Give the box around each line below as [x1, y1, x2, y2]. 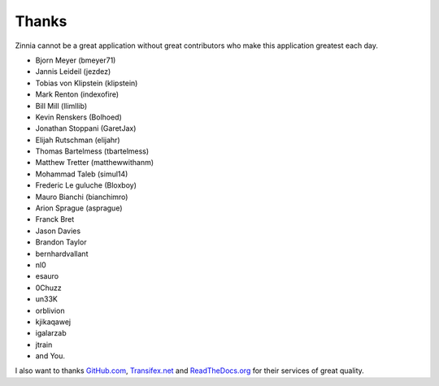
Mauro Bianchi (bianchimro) [35, 192, 128, 202]
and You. [35, 351, 65, 361]
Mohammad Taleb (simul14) [35, 169, 128, 179]
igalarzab [35, 328, 67, 338]
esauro [35, 271, 59, 281]
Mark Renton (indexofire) [35, 89, 120, 99]
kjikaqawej [35, 317, 72, 327]
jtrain [35, 340, 53, 349]
